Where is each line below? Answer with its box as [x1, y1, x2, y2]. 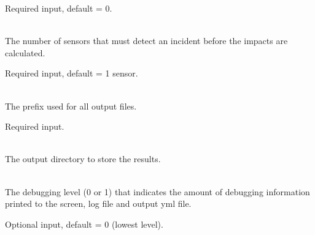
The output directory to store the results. [5, 152, 161, 165]
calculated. [5, 46, 45, 59]
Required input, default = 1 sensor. [5, 67, 138, 80]
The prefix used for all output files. [5, 99, 137, 112]
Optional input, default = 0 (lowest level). [5, 217, 163, 230]
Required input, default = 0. [5, 2, 112, 14]
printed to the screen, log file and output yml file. [5, 197, 192, 210]
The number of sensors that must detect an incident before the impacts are [5, 34, 288, 47]
